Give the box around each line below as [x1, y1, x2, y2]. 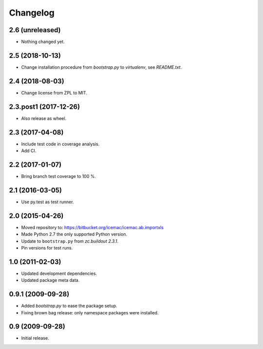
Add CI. [21, 148, 37, 154]
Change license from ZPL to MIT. [21, 90, 88, 96]
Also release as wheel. [21, 115, 67, 121]
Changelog [9, 7, 55, 18]
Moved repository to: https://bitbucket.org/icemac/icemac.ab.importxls [21, 224, 164, 230]
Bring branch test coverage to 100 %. [21, 173, 96, 179]
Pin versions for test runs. [21, 245, 73, 251]
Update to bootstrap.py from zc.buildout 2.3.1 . [21, 238, 119, 244]
